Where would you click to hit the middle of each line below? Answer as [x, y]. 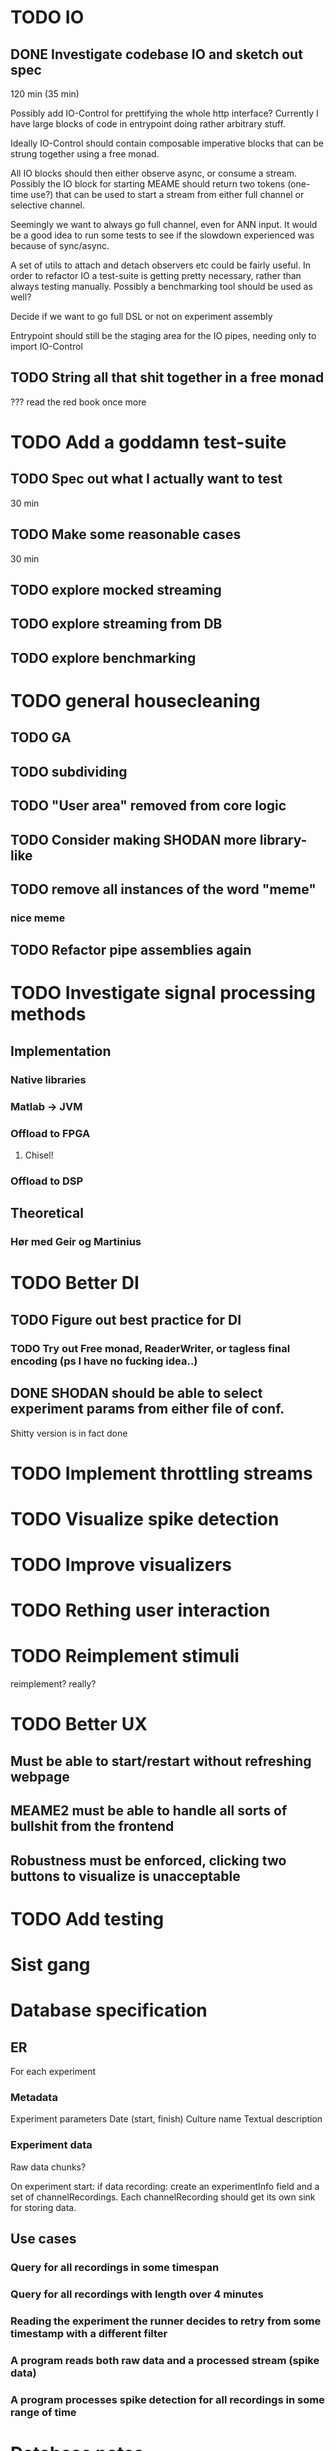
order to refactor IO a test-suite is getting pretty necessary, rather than [156, 275]
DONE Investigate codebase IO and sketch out [156, 54]
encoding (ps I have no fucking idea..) [104, 1361]
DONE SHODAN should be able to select [136, 1393]
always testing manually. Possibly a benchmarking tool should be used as [161, 286]
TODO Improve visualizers [121, 1565]
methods [48, 1014]
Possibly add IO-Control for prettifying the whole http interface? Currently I [164, 113]
